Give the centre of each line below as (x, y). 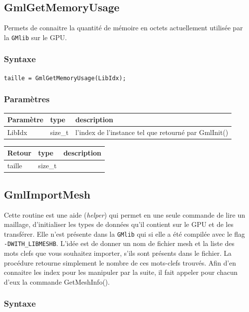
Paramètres (27, 99)
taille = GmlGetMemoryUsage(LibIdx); (65, 78)
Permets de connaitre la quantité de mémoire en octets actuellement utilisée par (124, 28)
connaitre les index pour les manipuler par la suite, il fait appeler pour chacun (121, 272)
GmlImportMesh (47, 194)
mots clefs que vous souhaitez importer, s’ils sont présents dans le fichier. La (118, 253)
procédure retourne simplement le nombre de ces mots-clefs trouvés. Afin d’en (120, 262)
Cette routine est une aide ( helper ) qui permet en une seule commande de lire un (125, 214)
